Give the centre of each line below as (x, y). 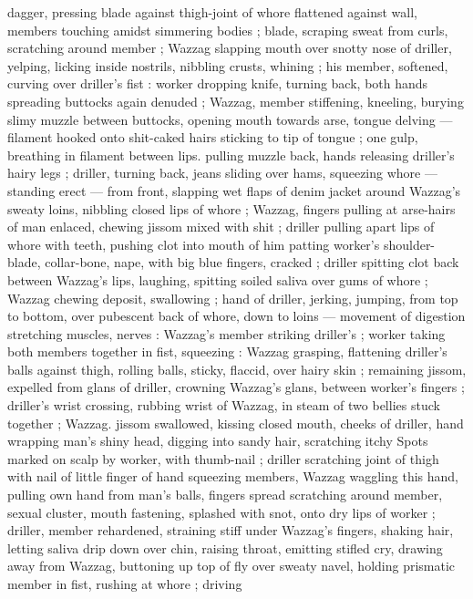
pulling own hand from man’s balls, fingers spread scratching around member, (225, 495)
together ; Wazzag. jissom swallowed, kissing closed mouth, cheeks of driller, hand (236, 423)
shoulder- (409, 244)
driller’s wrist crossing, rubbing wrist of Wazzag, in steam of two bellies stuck (224, 405)
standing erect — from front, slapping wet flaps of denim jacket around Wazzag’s (234, 190)
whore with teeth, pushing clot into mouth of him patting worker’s (194, 244)
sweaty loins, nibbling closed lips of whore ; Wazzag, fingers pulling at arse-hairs (231, 208)
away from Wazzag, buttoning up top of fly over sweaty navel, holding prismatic (231, 566)
